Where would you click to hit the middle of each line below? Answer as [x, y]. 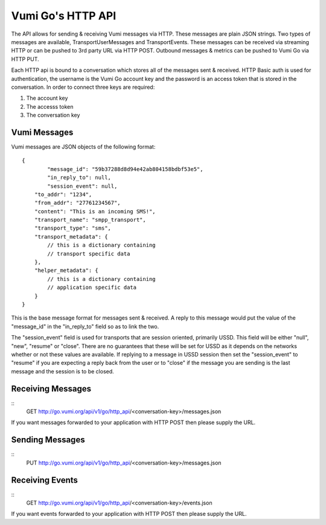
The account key [47, 98]
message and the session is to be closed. [62, 371]
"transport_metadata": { [71, 237]
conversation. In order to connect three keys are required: [83, 87]
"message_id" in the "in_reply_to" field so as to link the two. [85, 326]
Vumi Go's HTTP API [64, 16]
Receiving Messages [51, 389]
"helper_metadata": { [66, 271]
